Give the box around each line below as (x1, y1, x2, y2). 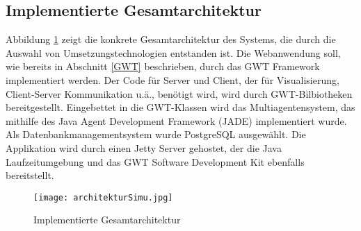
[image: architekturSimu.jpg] (33, 192, 173, 203)
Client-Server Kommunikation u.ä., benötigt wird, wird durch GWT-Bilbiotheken (6, 86, 353, 101)
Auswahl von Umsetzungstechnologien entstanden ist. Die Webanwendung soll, (6, 45, 341, 60)
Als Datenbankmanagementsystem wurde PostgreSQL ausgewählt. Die (6, 127, 306, 142)
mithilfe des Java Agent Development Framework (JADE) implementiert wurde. (6, 113, 347, 128)
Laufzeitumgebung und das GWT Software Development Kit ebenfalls (6, 154, 305, 169)
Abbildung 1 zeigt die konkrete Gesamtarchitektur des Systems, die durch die (6, 32, 336, 46)
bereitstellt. (6, 168, 54, 182)
